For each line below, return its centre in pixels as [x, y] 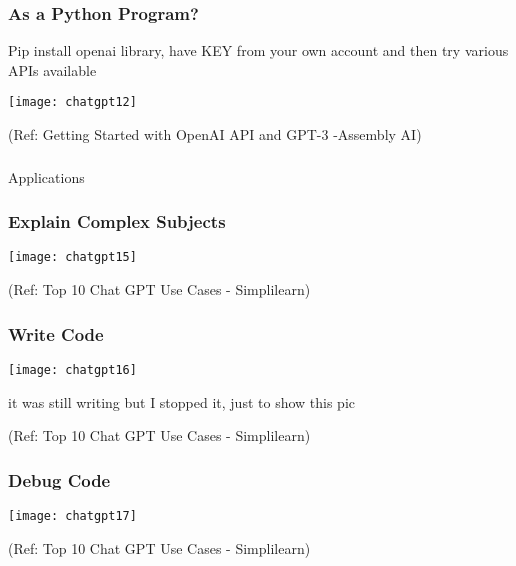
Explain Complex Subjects [117, 221]
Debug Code [59, 479]
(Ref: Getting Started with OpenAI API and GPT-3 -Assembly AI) [215, 134]
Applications [46, 176]
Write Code [56, 333]
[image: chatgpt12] [72, 102]
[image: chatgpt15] [72, 257]
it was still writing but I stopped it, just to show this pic [182, 401]
